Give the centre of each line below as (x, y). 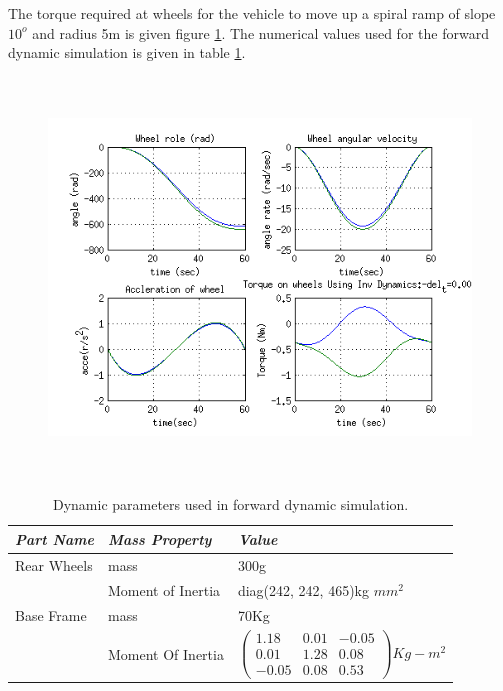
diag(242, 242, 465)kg (303, 589)
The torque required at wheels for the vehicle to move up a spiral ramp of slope (252, 13)
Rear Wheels (54, 564)
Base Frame (51, 614)
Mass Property (160, 538)
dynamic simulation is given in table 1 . (127, 52)
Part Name (54, 538)
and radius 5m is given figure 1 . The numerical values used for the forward (260, 32)
